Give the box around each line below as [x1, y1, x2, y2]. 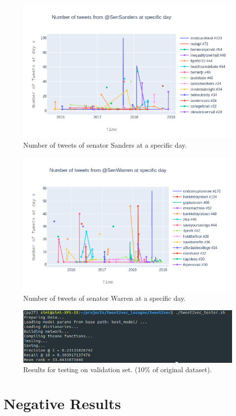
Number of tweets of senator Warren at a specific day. [23, 292, 186, 303]
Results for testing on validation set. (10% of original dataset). [23, 364, 212, 375]
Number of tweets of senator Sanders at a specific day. [23, 140, 187, 150]
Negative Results [3, 393, 121, 414]
